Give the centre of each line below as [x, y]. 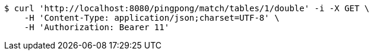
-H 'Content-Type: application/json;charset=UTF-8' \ [152, 18]
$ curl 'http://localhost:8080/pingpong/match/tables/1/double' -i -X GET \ [187, 8]
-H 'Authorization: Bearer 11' [97, 27]
